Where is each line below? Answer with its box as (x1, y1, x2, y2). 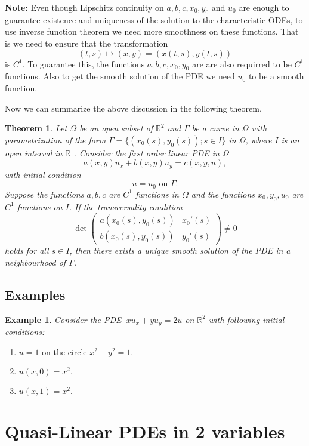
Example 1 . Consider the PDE (5, 313, 122, 325)
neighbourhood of (5, 256, 66, 268)
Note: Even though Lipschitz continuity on (5, 1, 164, 13)
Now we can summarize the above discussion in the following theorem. (5, 101, 262, 114)
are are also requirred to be (192, 57, 292, 70)
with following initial (208, 313, 285, 325)
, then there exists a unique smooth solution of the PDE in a (69, 244, 291, 257)
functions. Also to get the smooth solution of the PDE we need (5, 70, 235, 82)
